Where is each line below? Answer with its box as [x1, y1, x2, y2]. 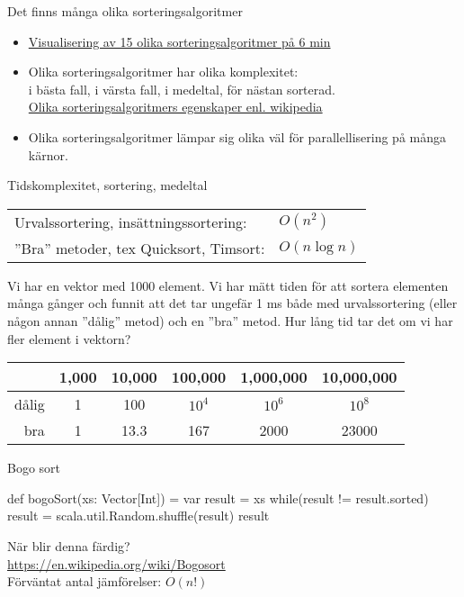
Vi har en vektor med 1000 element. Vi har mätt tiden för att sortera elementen [7, 276, 449, 294]
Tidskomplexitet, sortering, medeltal [7, 176, 208, 194]
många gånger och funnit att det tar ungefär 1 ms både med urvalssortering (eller [7, 294, 458, 312]
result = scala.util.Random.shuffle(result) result [7, 506, 270, 525]
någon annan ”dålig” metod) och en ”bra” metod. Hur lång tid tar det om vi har [7, 311, 453, 330]
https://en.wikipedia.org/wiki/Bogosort [7, 554, 226, 573]
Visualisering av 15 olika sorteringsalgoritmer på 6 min [28, 32, 331, 50]
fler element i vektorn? [7, 329, 131, 348]
